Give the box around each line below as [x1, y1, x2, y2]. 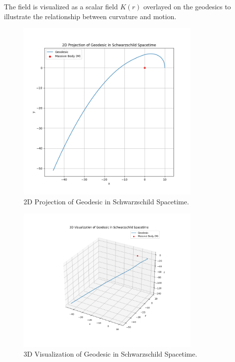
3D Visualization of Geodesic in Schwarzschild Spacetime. [24, 348, 197, 359]
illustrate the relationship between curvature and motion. [4, 11, 176, 21]
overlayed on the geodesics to [143, 1, 231, 11]
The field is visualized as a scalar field [4, 1, 118, 11]
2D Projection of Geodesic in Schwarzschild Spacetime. [24, 196, 189, 206]
